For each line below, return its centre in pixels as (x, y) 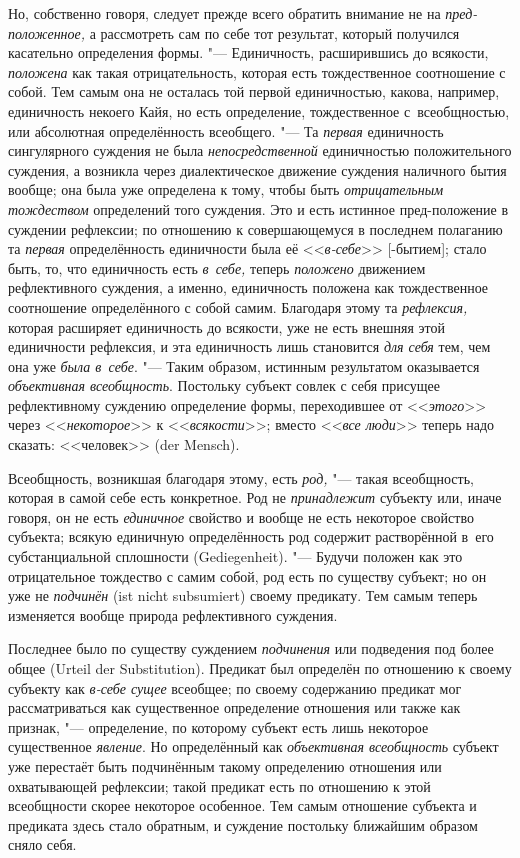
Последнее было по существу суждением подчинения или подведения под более (251, 648)
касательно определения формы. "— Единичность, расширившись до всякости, (248, 52)
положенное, (47, 32)
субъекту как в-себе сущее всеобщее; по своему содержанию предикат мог (235, 687)
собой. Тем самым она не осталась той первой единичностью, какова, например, (254, 91)
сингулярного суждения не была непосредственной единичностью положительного (260, 150)
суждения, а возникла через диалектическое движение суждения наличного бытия (257, 169)
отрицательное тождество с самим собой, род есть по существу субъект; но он (247, 575)
